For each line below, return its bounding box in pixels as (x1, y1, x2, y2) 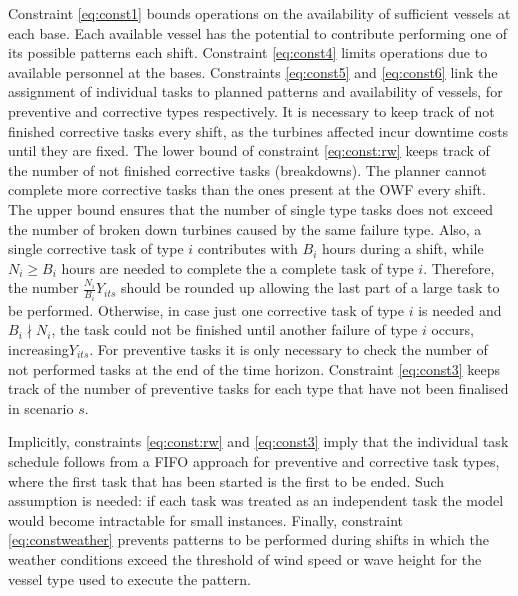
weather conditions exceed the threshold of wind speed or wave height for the (8, 548, 482, 569)
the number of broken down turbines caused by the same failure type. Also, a (8, 218, 482, 239)
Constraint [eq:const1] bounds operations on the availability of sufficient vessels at (8, 3, 511, 23)
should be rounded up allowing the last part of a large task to (121, 277, 500, 298)
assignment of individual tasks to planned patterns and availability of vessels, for (8, 81, 503, 102)
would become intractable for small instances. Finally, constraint (8, 509, 403, 530)
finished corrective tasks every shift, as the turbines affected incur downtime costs (8, 120, 509, 141)
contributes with (197, 238, 298, 259)
